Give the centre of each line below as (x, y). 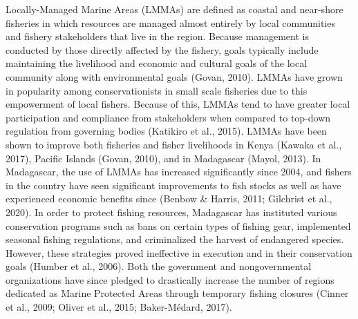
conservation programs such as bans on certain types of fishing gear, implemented (178, 225)
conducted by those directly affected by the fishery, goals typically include (162, 49)
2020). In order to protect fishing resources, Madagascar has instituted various (171, 212)
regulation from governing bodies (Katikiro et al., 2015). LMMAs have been (166, 131)
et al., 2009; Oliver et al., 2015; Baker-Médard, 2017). (119, 307)
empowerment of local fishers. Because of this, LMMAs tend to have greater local (178, 104)
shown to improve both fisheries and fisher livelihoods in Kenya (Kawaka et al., (174, 144)
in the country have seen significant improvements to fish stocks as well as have (173, 185)
